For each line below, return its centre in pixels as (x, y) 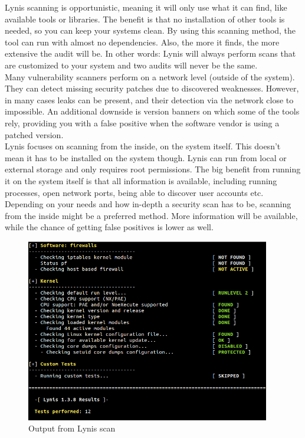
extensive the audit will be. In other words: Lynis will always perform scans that (150, 53)
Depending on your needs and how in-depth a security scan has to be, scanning (148, 204)
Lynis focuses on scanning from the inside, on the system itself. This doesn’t (143, 146)
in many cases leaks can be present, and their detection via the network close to (149, 99)
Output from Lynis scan (72, 428)
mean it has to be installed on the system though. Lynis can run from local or (146, 157)
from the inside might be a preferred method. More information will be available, (151, 215)
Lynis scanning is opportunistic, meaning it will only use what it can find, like (146, 7)
